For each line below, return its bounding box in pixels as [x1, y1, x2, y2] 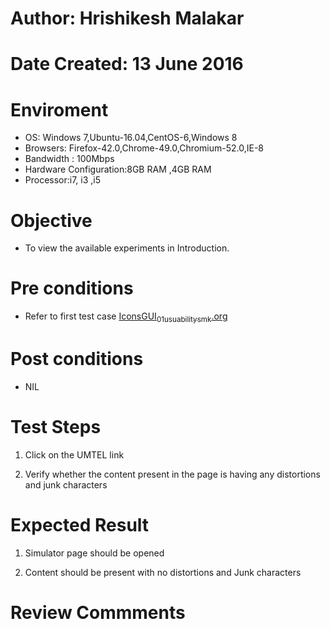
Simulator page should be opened [24, 547, 165, 559]
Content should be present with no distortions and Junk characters [24, 566, 302, 578]
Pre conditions [10, 277, 134, 300]
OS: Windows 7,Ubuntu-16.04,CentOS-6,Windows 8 [24, 132, 238, 144]
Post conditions [10, 348, 144, 371]
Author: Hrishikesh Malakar [10, 7, 245, 30]
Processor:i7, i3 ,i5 [24, 174, 102, 186]
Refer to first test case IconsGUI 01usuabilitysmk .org [24, 310, 228, 324]
